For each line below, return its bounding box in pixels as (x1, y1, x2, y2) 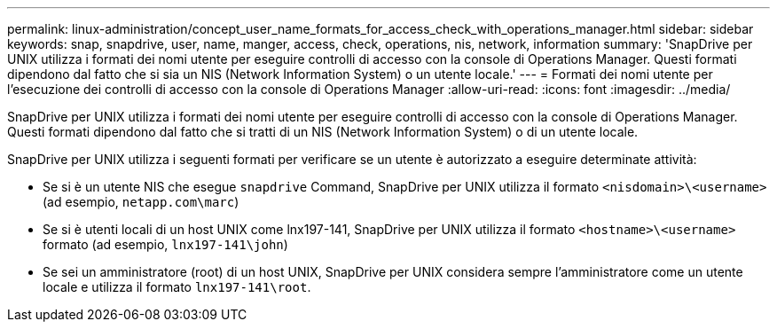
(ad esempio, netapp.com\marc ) (43, 194, 239, 209)
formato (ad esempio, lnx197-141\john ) (43, 237, 288, 252)
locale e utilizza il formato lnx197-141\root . (43, 279, 311, 294)
